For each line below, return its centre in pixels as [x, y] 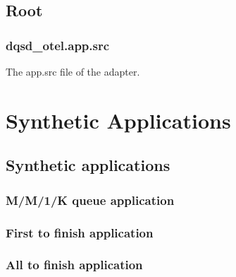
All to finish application [74, 265]
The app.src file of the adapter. [73, 71]
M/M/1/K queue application [90, 200]
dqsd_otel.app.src [58, 45]
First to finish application [80, 232]
